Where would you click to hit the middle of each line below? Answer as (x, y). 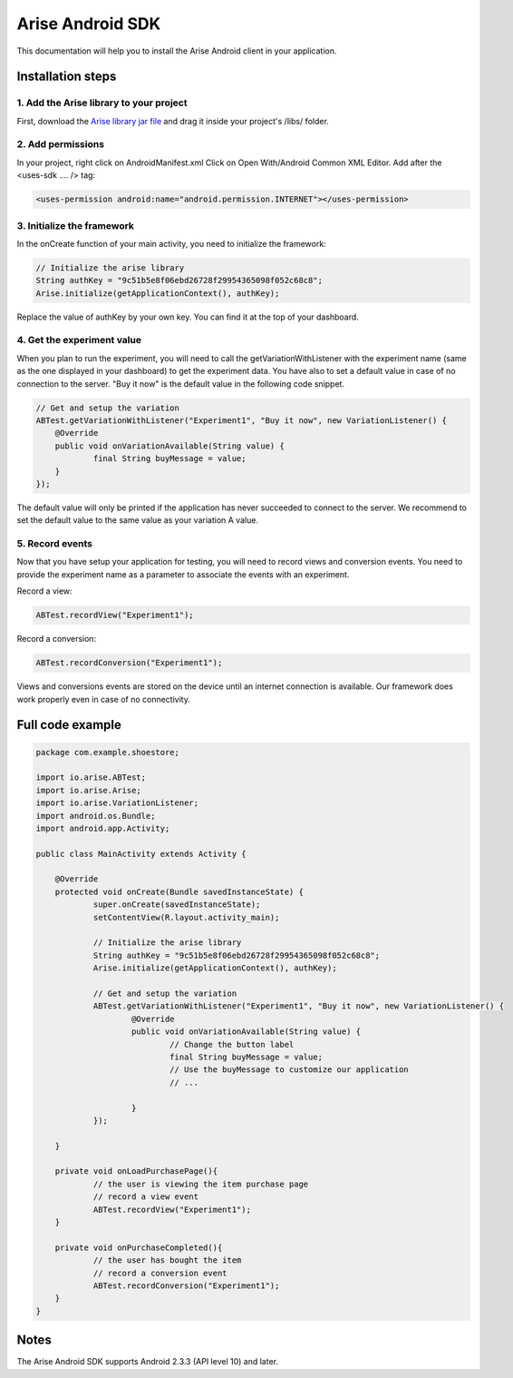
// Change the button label (232, 1044)
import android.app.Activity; (103, 828)
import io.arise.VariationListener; (117, 803)
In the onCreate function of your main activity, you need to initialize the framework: (171, 243)
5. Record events (54, 544)
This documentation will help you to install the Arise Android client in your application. (177, 51)
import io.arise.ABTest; (91, 778)
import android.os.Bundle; (96, 816)
